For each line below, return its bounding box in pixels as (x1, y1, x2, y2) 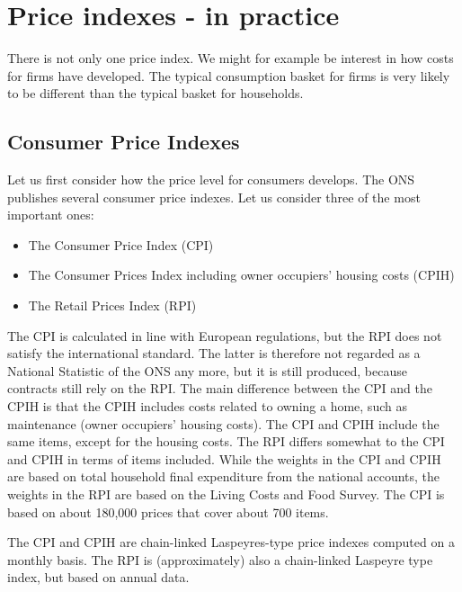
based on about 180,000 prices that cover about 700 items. (7, 502, 329, 521)
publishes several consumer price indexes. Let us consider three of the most (7, 187, 421, 206)
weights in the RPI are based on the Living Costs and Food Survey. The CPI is (7, 485, 445, 504)
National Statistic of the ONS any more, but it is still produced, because (7, 361, 407, 380)
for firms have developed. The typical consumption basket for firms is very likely (7, 66, 450, 85)
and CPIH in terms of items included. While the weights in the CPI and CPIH (7, 449, 441, 468)
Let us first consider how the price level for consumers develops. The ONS (7, 170, 415, 189)
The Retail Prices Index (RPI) (28, 296, 197, 315)
